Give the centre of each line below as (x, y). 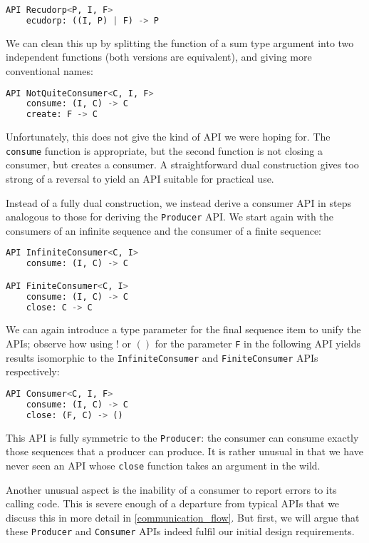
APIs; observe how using (59, 344)
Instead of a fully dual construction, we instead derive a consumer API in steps (178, 202)
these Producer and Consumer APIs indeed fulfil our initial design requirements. (180, 531)
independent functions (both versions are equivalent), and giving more (159, 57)
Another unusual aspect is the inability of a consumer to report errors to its (171, 489)
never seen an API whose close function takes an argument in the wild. (163, 465)
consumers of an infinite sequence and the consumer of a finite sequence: (163, 230)
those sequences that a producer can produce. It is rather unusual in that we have (184, 451)
